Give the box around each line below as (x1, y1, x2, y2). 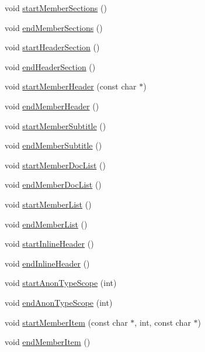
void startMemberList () (5, 198, 92, 210)
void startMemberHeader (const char (5, 80, 137, 92)
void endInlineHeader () (5, 257, 90, 269)
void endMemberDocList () (5, 178, 102, 191)
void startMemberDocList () (5, 158, 106, 171)
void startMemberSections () (5, 2, 107, 13)
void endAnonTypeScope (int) (5, 296, 113, 308)
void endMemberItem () (5, 336, 91, 348)
